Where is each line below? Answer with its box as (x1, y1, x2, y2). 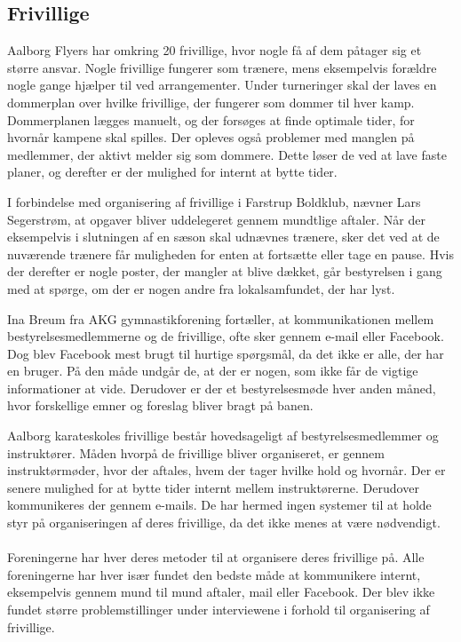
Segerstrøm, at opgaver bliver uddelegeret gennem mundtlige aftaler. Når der (7, 210, 425, 228)
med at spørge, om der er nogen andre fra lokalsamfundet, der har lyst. (7, 279, 395, 297)
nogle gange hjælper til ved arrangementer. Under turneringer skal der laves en (7, 75, 437, 94)
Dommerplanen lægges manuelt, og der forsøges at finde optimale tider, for (7, 110, 415, 129)
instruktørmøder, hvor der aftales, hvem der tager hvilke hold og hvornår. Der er (7, 461, 446, 480)
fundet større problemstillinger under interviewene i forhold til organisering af (7, 600, 430, 619)
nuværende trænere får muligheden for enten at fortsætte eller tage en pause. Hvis (7, 244, 454, 263)
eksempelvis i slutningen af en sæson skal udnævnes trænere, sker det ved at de (7, 227, 440, 246)
